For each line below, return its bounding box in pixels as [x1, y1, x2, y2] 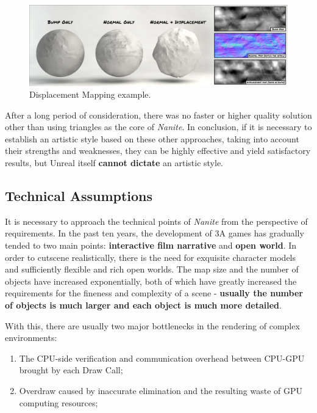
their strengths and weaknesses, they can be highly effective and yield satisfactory [5, 144, 311, 157]
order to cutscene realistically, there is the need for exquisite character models [5, 250, 296, 263]
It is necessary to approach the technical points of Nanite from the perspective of [5, 214, 308, 227]
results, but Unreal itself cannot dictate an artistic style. [5, 156, 224, 169]
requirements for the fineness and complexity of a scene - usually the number [5, 287, 303, 299]
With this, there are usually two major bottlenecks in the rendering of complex [5, 319, 300, 332]
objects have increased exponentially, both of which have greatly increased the [5, 274, 297, 287]
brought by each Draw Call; [19, 364, 123, 376]
